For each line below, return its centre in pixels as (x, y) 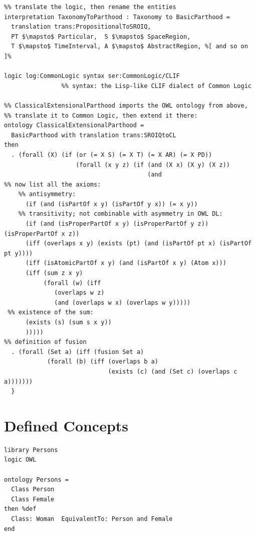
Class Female (33, 499)
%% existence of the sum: (51, 313)
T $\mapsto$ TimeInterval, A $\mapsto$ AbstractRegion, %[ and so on (130, 47)
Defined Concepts (66, 425)
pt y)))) (19, 253)
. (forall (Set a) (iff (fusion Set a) (78, 352)
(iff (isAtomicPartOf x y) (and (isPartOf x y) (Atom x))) (126, 263)
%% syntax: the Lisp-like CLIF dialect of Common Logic (156, 86)
